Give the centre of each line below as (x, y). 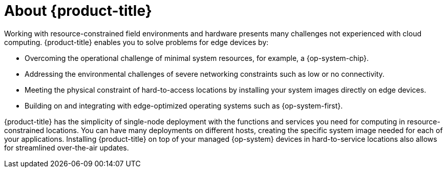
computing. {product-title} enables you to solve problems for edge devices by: (136, 42)
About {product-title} (78, 11)
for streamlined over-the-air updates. (67, 147)
